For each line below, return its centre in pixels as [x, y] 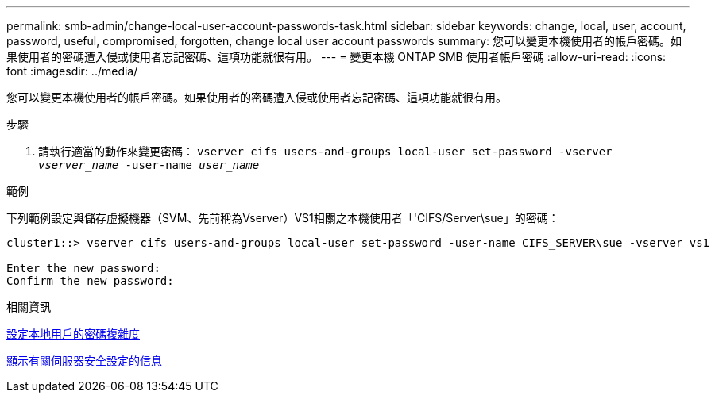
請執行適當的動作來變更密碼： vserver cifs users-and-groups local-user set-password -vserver [325, 151]
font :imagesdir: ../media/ [72, 71]
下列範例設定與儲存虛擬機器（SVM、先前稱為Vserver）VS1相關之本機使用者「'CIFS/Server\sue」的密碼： [283, 218]
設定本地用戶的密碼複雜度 [73, 334]
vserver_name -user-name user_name [149, 165]
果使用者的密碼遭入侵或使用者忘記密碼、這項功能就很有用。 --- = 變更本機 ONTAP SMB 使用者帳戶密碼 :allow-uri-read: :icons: [336, 57]
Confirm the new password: [90, 281]
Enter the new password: [83, 268]
